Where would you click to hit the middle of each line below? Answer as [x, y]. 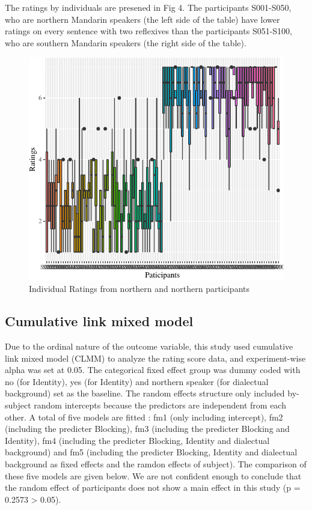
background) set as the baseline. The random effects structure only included [145, 393]
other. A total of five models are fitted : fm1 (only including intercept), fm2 [144, 417]
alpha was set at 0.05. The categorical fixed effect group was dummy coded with [153, 370]
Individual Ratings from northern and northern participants [139, 289]
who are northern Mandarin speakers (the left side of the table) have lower [142, 19]
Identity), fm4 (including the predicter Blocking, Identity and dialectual [137, 440]
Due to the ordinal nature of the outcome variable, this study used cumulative [149, 346]
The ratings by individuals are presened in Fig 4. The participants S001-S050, [148, 7]
